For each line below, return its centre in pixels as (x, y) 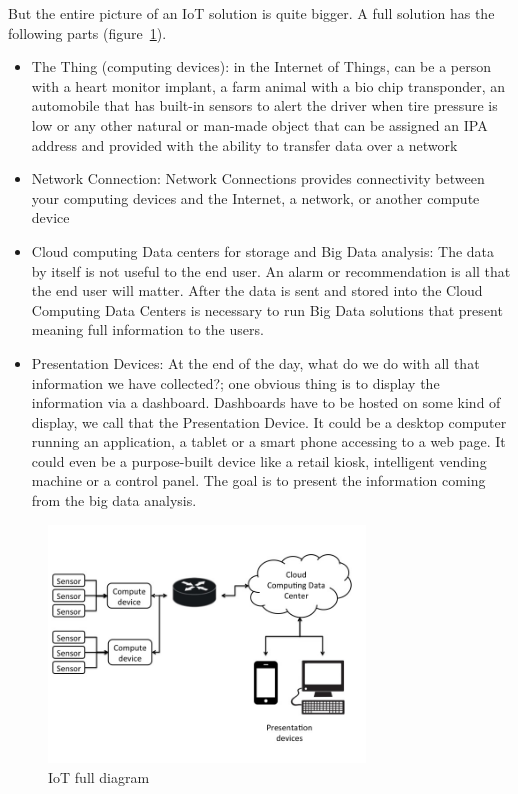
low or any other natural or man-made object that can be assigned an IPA (259, 124)
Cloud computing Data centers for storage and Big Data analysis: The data (263, 250)
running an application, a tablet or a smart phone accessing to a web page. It (268, 441)
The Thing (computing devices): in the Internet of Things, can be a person (261, 66)
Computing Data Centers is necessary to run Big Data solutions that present (267, 309)
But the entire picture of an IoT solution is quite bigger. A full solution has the (251, 13)
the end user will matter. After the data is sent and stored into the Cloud (257, 290)
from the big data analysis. (114, 500)
